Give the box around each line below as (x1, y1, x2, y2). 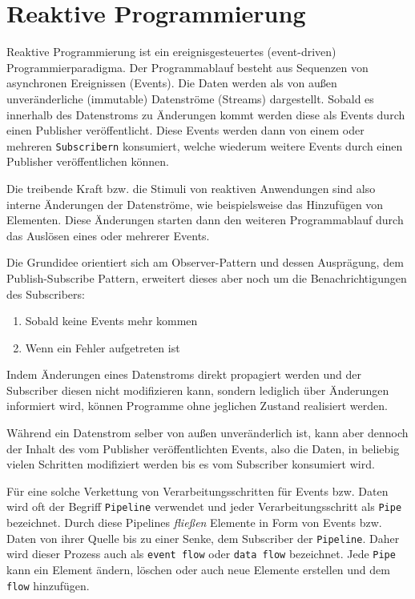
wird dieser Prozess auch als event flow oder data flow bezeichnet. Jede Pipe (6, 545, 396, 562)
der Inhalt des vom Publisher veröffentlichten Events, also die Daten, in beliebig (6, 440, 400, 456)
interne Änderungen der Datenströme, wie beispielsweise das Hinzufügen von (6, 195, 384, 212)
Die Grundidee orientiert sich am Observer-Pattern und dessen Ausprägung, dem (6, 254, 404, 271)
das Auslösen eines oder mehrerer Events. (6, 227, 210, 243)
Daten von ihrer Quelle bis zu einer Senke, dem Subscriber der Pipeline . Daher (6, 529, 400, 546)
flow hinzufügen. (6, 577, 90, 593)
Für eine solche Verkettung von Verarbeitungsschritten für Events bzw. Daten (6, 482, 389, 499)
